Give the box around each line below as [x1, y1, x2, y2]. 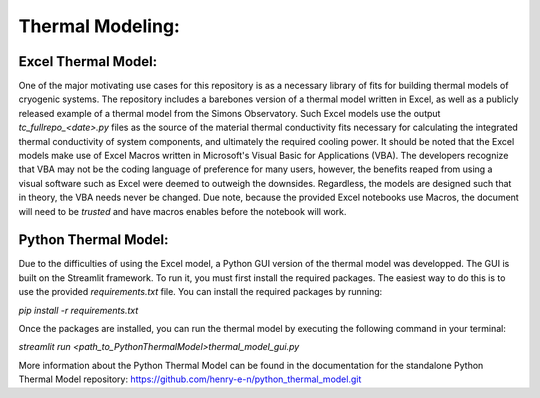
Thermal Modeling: [18, 15, 180, 37]
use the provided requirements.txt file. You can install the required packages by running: [18, 286, 383, 298]
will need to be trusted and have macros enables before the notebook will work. [18, 205, 347, 217]
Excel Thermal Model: [18, 53, 158, 70]
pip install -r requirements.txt [18, 304, 139, 316]
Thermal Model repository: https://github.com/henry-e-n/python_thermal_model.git [18, 373, 362, 385]
